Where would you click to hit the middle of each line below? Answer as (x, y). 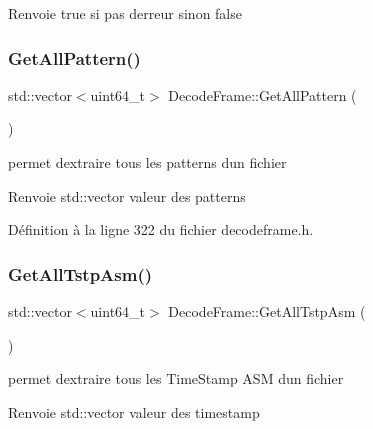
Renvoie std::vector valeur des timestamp (134, 411)
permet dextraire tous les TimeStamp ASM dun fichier (176, 378)
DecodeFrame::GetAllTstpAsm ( (267, 311)
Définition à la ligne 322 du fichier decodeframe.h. (161, 229)
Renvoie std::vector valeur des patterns (127, 195)
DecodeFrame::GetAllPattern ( (262, 94)
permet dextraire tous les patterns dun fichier (147, 162)
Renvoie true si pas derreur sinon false (125, 13)
